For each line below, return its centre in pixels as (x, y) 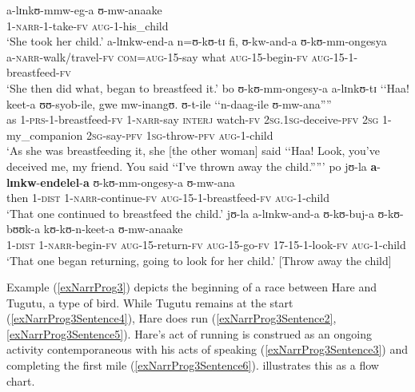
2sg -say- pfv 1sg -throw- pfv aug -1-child (180, 135)
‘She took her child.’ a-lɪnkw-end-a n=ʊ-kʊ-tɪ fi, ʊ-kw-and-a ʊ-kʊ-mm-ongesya (197, 41)
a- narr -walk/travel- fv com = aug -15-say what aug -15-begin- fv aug (168, 56)
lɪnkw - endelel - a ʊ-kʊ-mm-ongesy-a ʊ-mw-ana (121, 182)
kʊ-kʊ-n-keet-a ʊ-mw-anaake (113, 229)
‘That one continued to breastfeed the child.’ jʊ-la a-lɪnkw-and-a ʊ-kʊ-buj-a (190, 213)
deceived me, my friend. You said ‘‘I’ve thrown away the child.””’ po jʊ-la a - (194, 166)
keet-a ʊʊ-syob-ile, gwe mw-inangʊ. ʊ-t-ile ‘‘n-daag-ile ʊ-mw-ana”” (169, 103)
